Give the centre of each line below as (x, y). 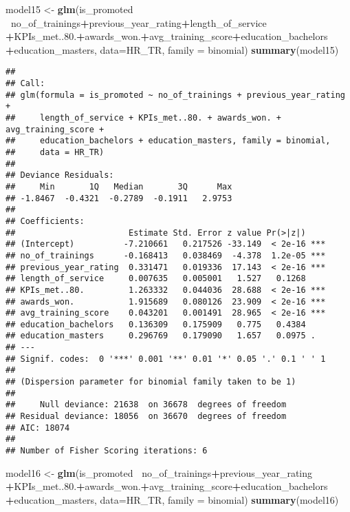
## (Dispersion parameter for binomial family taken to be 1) (151, 382)
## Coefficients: (45, 221)
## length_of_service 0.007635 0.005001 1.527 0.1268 (156, 279)
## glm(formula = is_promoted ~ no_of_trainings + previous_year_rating (175, 95)
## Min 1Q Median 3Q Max (119, 186)
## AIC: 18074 (38, 428)
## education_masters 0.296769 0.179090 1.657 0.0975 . (161, 336)
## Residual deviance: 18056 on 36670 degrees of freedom (146, 417)
